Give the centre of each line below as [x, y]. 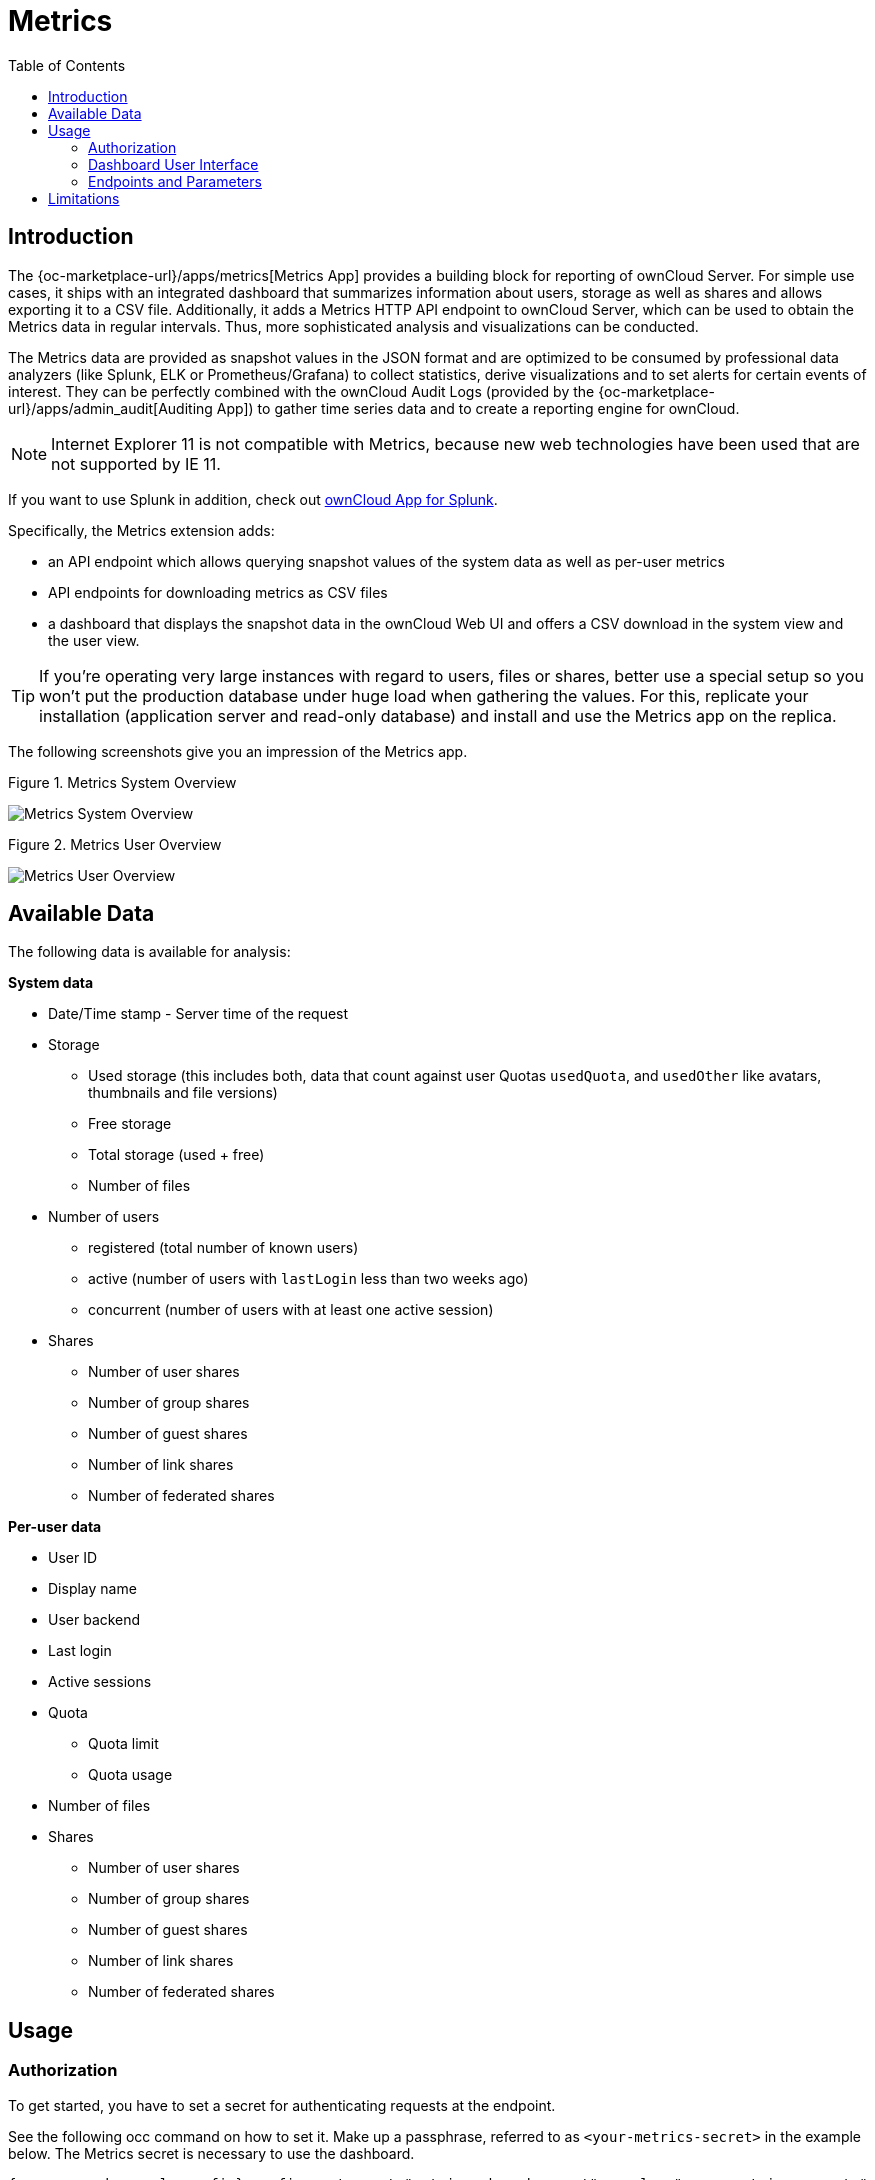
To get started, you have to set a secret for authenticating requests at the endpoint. [282, 2105]
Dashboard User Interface [173, 164]
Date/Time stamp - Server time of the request [198, 1014]
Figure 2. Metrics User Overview [115, 844]
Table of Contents [67, 65]
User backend [94, 1620]
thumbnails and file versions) [183, 1093]
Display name [92, 1589]
